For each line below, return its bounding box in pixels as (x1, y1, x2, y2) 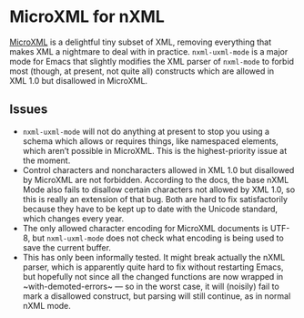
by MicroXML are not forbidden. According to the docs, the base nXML (22, 174, 289, 185)
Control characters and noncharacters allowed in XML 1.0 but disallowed (22, 164, 295, 175)
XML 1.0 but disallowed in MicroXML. (9, 75, 148, 86)
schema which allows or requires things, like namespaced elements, (22, 135, 279, 147)
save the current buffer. (22, 241, 112, 252)
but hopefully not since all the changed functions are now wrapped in (22, 271, 284, 282)
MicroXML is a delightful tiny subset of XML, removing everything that (9, 36, 271, 47)
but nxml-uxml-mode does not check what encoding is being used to (32, 232, 284, 243)
